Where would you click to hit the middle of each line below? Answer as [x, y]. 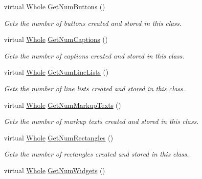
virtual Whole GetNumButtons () [55, 6]
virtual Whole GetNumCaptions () [56, 39]
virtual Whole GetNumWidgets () [55, 170]
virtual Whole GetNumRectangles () [59, 137]
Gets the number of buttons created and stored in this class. [93, 23]
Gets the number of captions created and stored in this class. [94, 55]
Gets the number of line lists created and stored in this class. [95, 88]
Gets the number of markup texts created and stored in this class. [101, 121]
